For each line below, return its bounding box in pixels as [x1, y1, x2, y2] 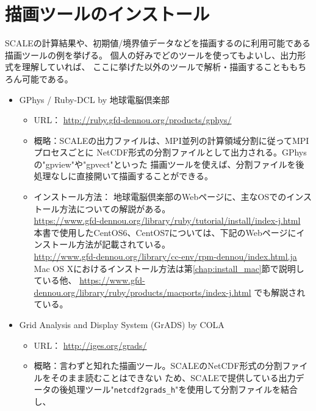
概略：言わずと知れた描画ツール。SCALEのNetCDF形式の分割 [34, 359, 282, 372]
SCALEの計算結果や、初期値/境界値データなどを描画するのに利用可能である [5, 37, 311, 49]
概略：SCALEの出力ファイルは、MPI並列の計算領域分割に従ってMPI [34, 134, 309, 146]
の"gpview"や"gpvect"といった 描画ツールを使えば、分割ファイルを [34, 157, 296, 170]
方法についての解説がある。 [59, 202, 171, 215]
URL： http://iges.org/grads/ [34, 338, 147, 351]
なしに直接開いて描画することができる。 [51, 170, 213, 182]
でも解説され [254, 285, 306, 298]
